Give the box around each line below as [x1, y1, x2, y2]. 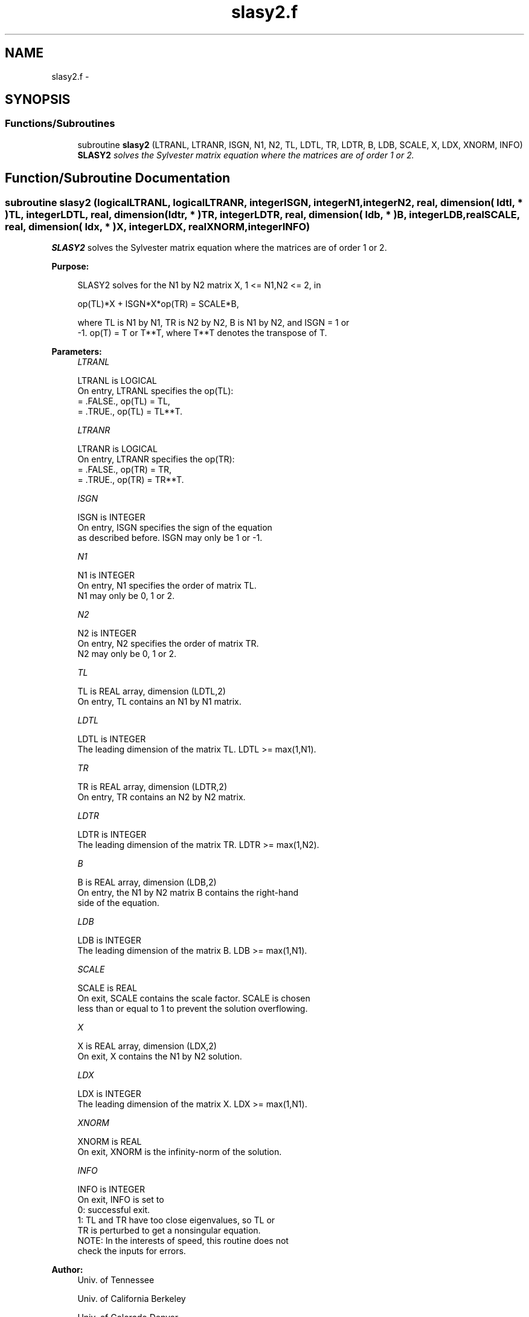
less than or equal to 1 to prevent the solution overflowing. [77, 1003, 308, 1014]
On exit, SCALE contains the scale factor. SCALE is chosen [77, 993, 310, 1004]
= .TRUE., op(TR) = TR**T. [77, 474, 184, 485]
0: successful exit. [77, 1205, 150, 1215]
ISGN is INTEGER [77, 512, 146, 523]
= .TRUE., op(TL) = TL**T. [77, 406, 182, 417]
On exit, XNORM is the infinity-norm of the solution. [77, 1147, 282, 1157]
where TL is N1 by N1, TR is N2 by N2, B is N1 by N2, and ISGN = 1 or [77, 317, 350, 328]
